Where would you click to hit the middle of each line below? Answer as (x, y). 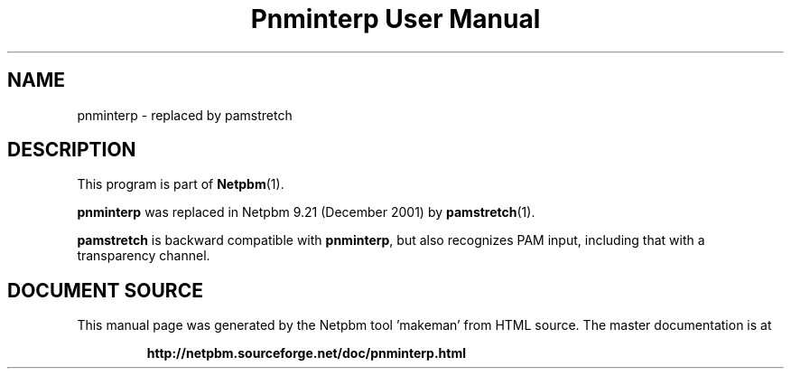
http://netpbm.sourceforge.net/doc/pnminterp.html (307, 353)
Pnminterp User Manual (395, 19)
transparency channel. (144, 256)
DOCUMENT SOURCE (105, 290)
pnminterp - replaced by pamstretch (185, 115)
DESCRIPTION (72, 150)
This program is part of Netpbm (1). (181, 184)
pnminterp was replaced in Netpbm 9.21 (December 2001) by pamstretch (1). (306, 212)
